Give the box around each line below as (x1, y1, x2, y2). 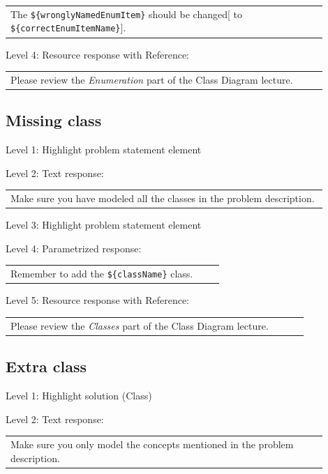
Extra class (6, 355, 87, 377)
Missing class (6, 109, 102, 131)
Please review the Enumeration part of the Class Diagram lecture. (10, 72, 293, 86)
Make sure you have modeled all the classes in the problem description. (10, 191, 315, 206)
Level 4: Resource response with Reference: (6, 47, 189, 61)
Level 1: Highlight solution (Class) (6, 388, 152, 402)
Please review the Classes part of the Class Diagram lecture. (10, 318, 269, 332)
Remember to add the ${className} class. (10, 266, 193, 281)
